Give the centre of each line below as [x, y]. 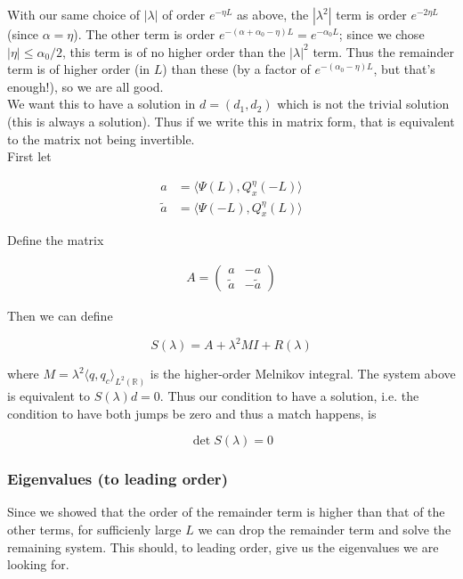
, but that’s [404, 69]
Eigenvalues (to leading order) [118, 479]
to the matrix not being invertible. [101, 139]
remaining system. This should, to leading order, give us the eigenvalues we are [223, 546]
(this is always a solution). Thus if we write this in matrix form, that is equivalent [231, 121]
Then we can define [60, 316]
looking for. [38, 564]
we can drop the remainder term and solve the [325, 529]
